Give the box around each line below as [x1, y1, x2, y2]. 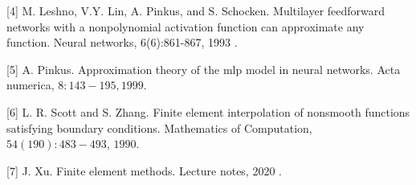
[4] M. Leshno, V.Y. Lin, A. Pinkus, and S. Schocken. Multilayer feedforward [6, 2, 385, 18]
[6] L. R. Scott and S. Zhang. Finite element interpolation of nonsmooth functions [6, 103, 410, 120]
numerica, [6, 76, 55, 93]
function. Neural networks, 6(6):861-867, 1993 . [6, 34, 238, 51]
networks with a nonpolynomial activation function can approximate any [6, 18, 365, 35]
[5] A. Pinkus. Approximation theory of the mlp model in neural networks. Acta [6, 60, 401, 77]
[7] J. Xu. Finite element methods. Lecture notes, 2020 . [6, 162, 282, 179]
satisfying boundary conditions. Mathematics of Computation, [6, 119, 312, 136]
